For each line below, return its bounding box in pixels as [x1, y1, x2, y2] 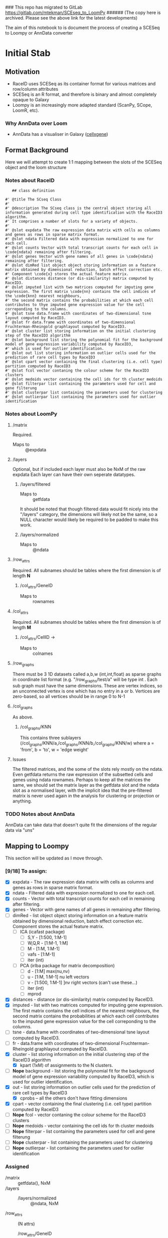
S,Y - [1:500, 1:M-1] [27, 934, 67, 940]
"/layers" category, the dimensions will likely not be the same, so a [20, 511, 157, 517]
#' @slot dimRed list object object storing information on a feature [5, 263, 156, 268]
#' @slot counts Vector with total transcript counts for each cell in [5, 245, 158, 250]
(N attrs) [18, 1221, 35, 1227]
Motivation [5, 67, 40, 76]
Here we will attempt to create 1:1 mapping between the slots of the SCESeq [5, 159, 162, 165]
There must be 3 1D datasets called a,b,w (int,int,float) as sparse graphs [12, 671, 161, 677]
